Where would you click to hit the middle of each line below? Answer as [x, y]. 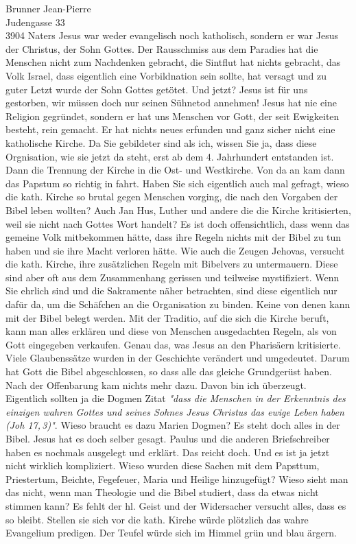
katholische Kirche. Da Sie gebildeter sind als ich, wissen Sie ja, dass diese [161, 142]
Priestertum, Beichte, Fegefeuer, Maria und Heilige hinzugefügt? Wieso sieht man [177, 478]
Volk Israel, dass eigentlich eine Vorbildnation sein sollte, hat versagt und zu [166, 75]
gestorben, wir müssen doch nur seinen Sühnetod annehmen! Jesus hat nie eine [171, 103]
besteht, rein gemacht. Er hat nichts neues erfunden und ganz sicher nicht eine [170, 129]
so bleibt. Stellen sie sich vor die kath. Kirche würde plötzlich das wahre [157, 519]
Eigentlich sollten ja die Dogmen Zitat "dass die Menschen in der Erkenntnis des [176, 398]
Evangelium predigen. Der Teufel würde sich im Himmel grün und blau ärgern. [171, 533]
